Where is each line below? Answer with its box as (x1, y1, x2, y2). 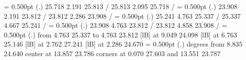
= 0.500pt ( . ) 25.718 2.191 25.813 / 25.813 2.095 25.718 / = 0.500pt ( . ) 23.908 (4, 1, 238, 11)
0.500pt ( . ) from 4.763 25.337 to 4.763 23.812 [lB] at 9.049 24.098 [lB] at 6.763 (4, 29, 237, 39)
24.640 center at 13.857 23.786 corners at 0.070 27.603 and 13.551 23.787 (4, 48, 221, 58)
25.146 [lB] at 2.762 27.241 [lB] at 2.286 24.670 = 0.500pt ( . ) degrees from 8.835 (4, 39, 243, 49)
